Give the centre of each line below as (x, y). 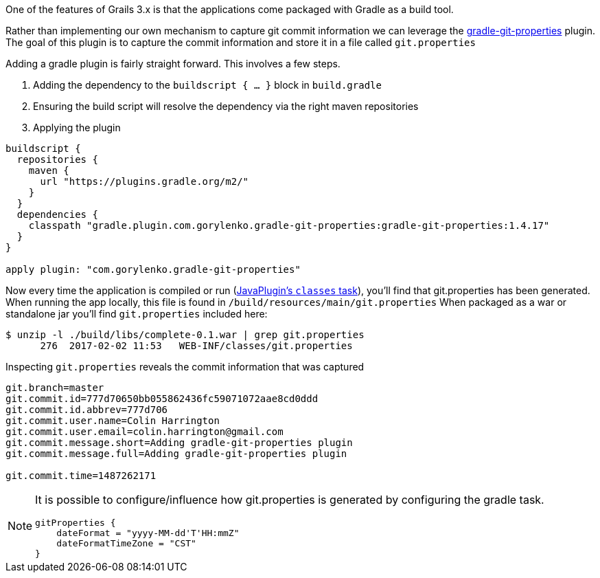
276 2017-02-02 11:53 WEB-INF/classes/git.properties (196, 346)
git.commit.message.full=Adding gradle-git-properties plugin (176, 454)
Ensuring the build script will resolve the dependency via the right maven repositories (226, 106)
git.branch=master (55, 388)
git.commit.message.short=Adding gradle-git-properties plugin (179, 443)
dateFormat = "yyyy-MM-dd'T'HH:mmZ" (148, 533)
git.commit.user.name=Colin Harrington (113, 421)
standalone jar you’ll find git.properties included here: (137, 314)
